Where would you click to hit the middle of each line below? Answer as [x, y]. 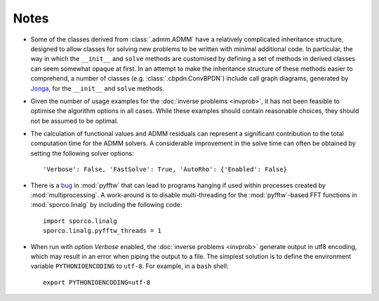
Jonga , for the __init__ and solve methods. [98, 88]
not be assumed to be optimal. [74, 121]
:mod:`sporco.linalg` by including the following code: [106, 205]
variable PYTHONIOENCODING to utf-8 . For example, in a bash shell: [129, 266]
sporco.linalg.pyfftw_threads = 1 [102, 231]
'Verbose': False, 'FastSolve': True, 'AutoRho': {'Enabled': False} [165, 169]
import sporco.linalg [80, 221]
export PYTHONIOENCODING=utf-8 [97, 282]
